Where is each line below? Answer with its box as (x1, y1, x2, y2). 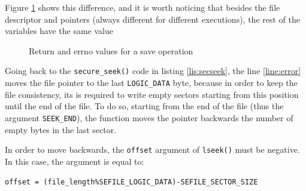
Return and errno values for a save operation (29, 44, 193, 57)
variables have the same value (5, 24, 113, 37)
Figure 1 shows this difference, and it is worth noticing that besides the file (5, 1, 280, 13)
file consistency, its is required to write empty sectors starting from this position (5, 88, 299, 100)
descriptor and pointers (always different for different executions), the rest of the (5, 13, 300, 25)
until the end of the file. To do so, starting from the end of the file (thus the (5, 100, 284, 112)
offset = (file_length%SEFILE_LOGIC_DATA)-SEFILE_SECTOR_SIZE (5, 178, 258, 187)
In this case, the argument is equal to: (5, 155, 144, 167)
